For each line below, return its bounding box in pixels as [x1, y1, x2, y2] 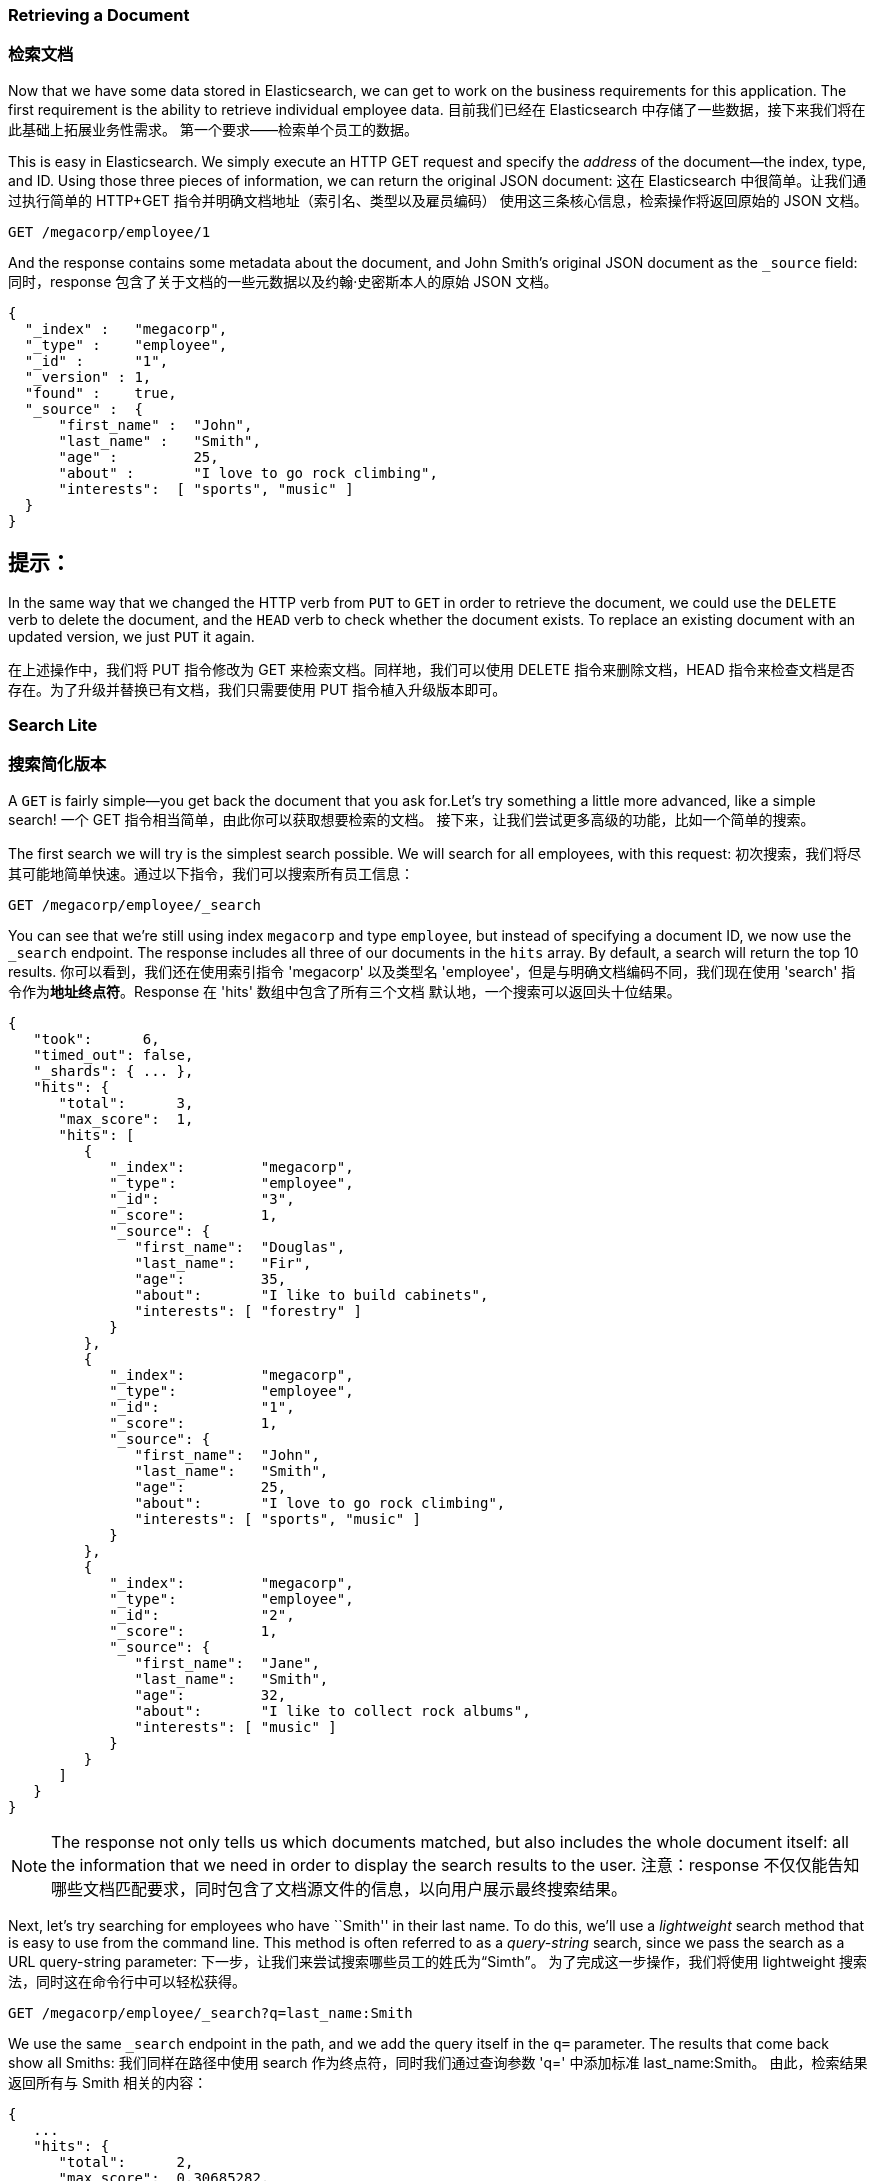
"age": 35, [134, 1270, 287, 1287]
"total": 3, [58, 1094, 194, 1111]
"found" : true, [24, 384, 177, 401]
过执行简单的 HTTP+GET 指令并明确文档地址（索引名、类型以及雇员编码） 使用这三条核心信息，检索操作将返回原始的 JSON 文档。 [8, 191, 868, 209]
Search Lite [8, 714, 98, 735]
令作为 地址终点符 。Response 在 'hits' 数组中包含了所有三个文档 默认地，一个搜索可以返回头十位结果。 [8, 982, 681, 1000]
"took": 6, [33, 1030, 160, 1047]
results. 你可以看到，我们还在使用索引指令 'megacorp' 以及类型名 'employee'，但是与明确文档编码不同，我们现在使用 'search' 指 [8, 962, 856, 980]
